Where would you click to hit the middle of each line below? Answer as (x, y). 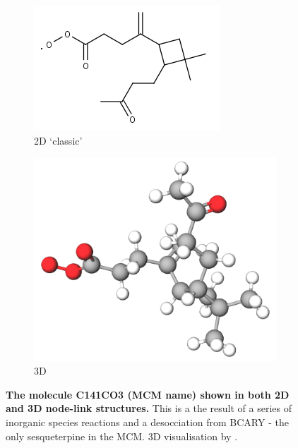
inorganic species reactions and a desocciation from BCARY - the (147, 422)
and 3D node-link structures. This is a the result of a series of (149, 408)
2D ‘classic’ (58, 140)
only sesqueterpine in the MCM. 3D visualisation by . (122, 436)
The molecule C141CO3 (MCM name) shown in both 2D (148, 394)
